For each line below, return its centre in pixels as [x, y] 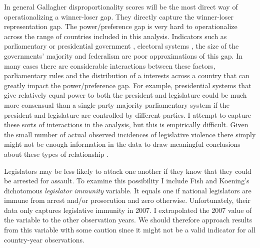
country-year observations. [44, 239]
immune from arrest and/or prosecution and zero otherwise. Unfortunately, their [127, 200]
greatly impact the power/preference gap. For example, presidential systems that [128, 85]
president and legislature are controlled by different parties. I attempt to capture [128, 114]
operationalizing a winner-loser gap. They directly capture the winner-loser [119, 16]
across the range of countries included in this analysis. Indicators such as [115, 36]
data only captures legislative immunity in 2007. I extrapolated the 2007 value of [128, 210]
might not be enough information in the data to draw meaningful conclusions [122, 144]
